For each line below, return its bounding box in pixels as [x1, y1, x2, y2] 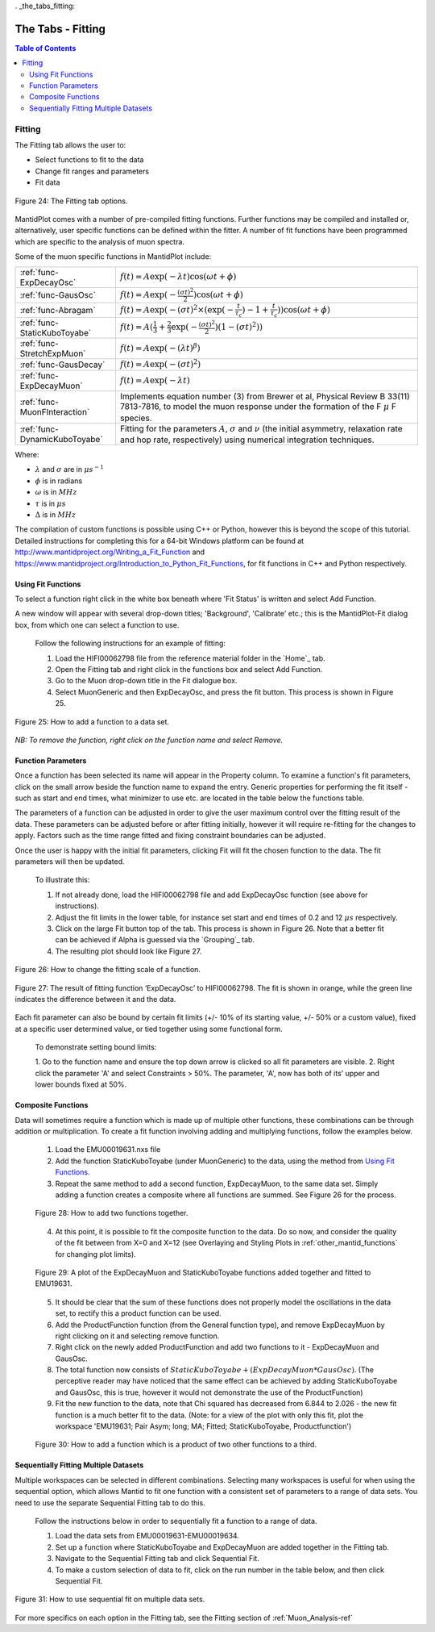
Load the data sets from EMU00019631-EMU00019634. [55, 1531, 239, 1541]
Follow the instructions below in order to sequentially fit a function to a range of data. [35, 1516, 317, 1526]
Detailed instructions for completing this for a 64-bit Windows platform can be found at [14, 536, 304, 545]
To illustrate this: [35, 875, 90, 885]
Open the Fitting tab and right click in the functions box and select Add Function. [55, 664, 323, 674]
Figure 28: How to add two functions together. [35, 1208, 188, 1218]
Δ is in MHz [35, 510, 77, 520]
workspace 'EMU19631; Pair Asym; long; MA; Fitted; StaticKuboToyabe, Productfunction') [55, 1421, 352, 1431]
